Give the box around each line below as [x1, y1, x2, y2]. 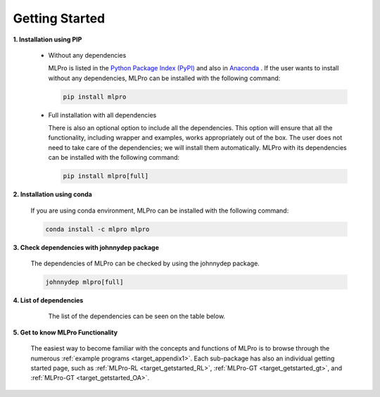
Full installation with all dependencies [48, 111, 157, 119]
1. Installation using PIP [13, 35, 82, 44]
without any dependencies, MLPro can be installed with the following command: [48, 74, 281, 82]
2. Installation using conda [13, 190, 93, 198]
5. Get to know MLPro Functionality [13, 328, 118, 336]
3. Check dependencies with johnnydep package [13, 243, 160, 251]
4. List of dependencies [13, 296, 84, 304]
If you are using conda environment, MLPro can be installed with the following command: [30, 206, 289, 215]
